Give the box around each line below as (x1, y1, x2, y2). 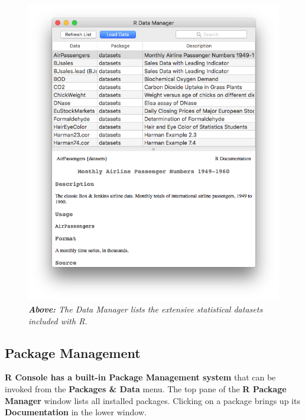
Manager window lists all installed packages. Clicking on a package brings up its (5, 394, 300, 406)
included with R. (28, 314, 87, 327)
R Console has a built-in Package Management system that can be (5, 371, 276, 383)
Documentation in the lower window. (5, 406, 147, 418)
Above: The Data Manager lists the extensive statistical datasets (28, 303, 263, 315)
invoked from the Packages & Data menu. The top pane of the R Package (5, 382, 287, 395)
